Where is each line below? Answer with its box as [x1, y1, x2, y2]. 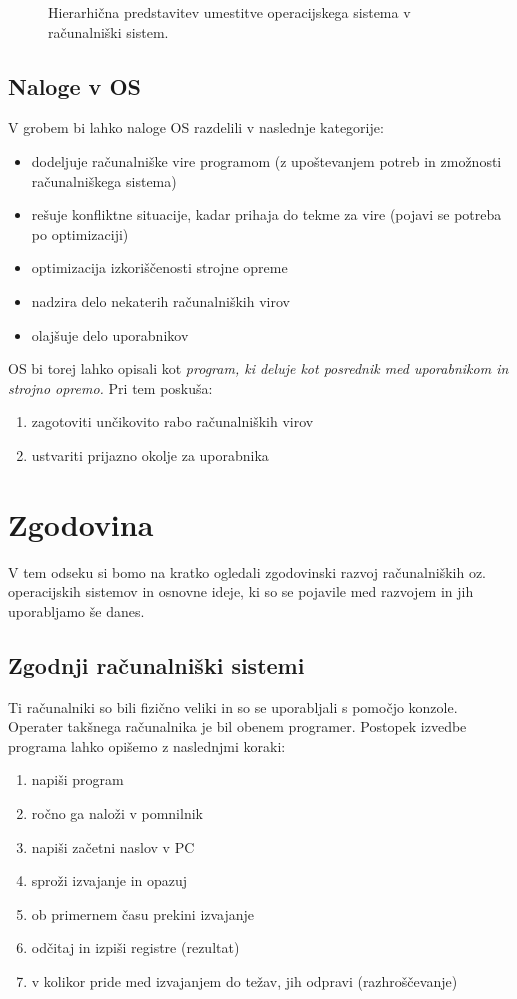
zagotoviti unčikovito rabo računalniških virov [31, 411, 314, 432]
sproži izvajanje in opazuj [31, 870, 188, 891]
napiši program [31, 769, 124, 790]
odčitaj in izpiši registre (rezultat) [31, 937, 240, 958]
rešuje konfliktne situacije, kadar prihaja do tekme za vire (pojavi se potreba [31, 204, 502, 225]
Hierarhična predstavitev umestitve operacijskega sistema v [48, 2, 411, 22]
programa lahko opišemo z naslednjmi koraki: [8, 735, 286, 756]
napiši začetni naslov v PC [31, 836, 195, 857]
